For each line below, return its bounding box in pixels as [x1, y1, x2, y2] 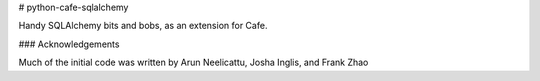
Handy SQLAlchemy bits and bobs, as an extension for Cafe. [18, 20, 268, 32]
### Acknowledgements [18, 38, 120, 50]
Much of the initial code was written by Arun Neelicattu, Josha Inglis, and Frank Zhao [18, 56, 369, 69]
